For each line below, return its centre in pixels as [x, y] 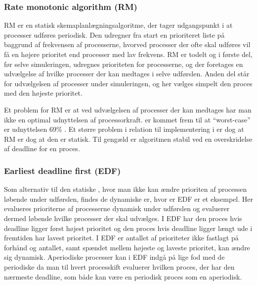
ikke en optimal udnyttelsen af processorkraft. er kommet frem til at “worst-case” [127, 119]
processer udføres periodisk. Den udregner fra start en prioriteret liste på [114, 34]
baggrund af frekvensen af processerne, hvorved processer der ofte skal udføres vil [127, 44]
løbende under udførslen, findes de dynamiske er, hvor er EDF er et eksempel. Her [128, 199]
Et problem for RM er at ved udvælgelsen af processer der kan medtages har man [128, 109]
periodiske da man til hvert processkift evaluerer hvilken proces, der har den [119, 266]
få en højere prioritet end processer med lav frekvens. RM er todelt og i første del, [128, 54]
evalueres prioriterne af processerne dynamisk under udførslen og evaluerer [117, 208]
